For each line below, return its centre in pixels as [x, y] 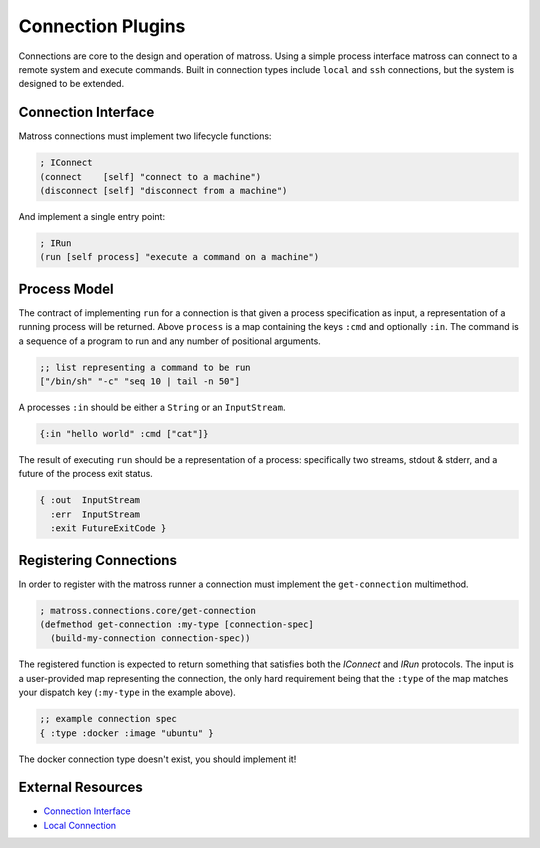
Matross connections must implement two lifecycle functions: [145, 136]
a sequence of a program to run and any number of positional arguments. [170, 341]
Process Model [66, 288]
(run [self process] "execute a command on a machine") [179, 257]
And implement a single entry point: [91, 216]
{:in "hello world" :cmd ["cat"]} [124, 433]
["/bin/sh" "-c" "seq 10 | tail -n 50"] [139, 381]
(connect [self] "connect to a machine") [150, 176]
